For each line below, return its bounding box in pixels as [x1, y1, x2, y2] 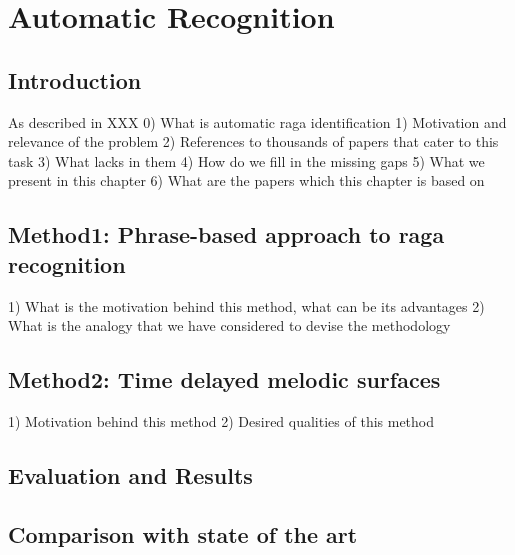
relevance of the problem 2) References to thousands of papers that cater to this [8, 131, 499, 152]
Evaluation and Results [8, 459, 253, 490]
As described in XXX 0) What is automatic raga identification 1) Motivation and [8, 111, 507, 132]
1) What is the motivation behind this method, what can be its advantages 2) [8, 295, 485, 316]
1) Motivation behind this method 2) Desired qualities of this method [8, 410, 435, 431]
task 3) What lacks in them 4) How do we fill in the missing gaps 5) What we [8, 150, 485, 171]
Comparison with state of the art [8, 518, 358, 549]
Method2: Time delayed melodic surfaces [8, 364, 441, 395]
